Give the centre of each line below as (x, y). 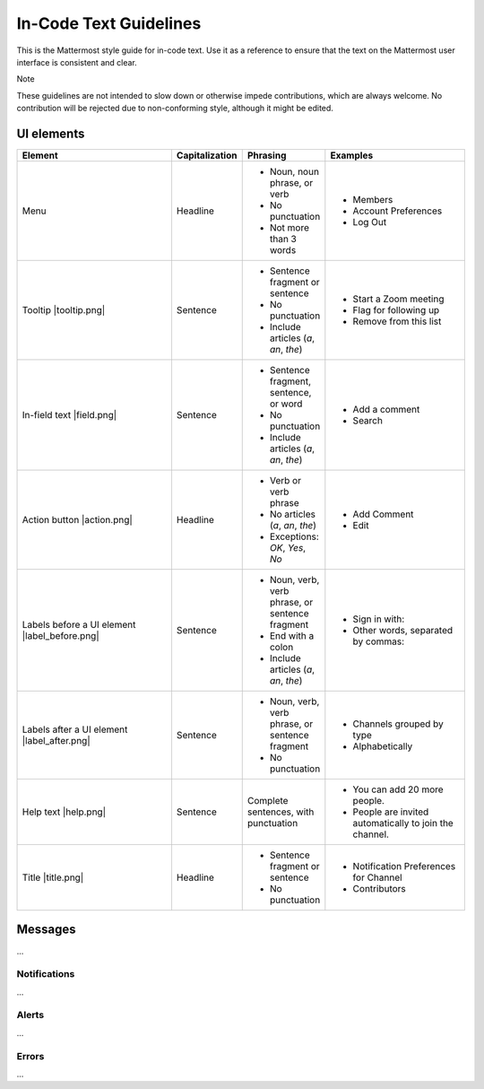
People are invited (391, 812)
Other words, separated (403, 631)
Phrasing (267, 155)
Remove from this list (397, 321)
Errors (30, 1056)
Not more (289, 228)
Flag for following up (396, 310)
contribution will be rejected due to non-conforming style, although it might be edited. (175, 109)
